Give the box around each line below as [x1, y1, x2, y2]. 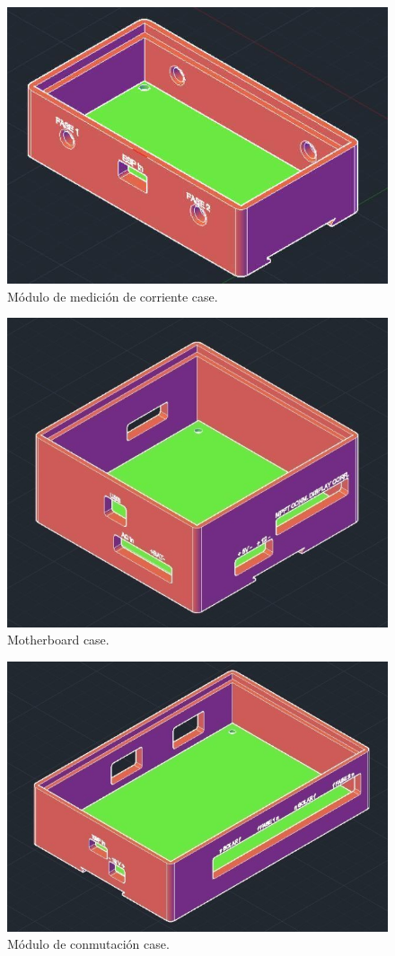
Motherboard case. [7, 630, 110, 649]
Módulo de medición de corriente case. [7, 286, 218, 305]
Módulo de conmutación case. [7, 934, 170, 953]
